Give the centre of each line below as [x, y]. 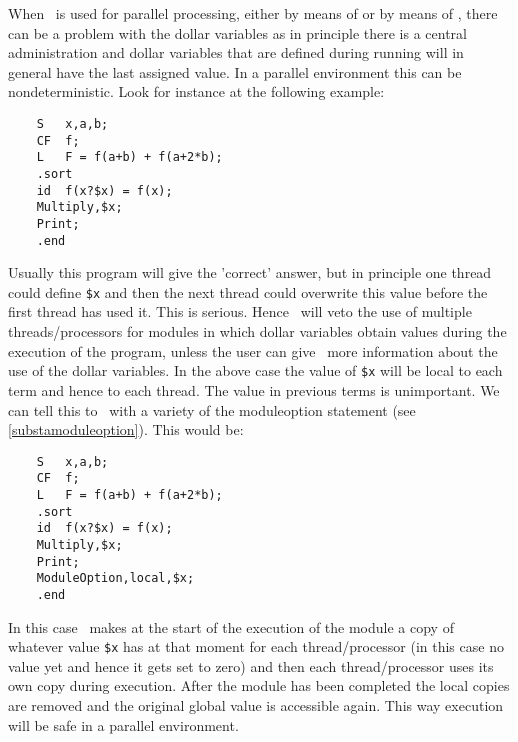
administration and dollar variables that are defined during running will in [236, 52]
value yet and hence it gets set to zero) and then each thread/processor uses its [251, 665]
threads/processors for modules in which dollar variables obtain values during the [257, 331]
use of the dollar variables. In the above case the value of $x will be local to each [255, 370]
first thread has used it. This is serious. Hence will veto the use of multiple [240, 311]
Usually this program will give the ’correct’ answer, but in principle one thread [250, 272]
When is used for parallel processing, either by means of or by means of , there [253, 13]
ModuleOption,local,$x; [115, 578]
